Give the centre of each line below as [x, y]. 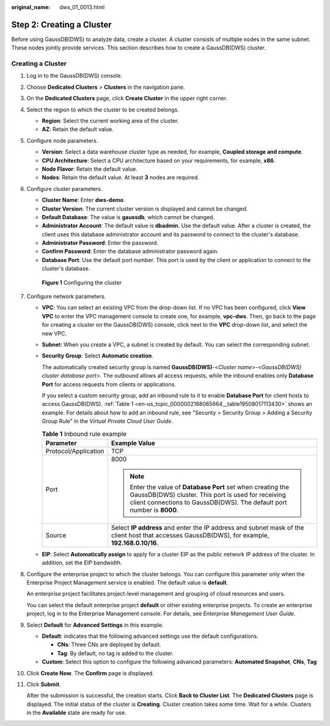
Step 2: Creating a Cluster [62, 24]
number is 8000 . [154, 510]
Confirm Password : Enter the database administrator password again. [130, 252]
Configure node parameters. [62, 140]
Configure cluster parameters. [64, 189]
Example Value [133, 443]
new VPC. [54, 333]
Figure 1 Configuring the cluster [82, 282]
